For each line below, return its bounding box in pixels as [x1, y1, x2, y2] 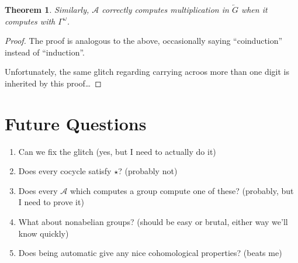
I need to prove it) [18, 196, 84, 208]
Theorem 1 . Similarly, [5, 4, 89, 15]
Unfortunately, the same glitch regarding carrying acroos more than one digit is [5, 65, 290, 78]
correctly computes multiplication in [102, 4, 229, 15]
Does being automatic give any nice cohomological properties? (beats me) [18, 247, 282, 259]
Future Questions [5, 111, 147, 135]
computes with [5, 15, 56, 27]
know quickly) [18, 227, 69, 239]
